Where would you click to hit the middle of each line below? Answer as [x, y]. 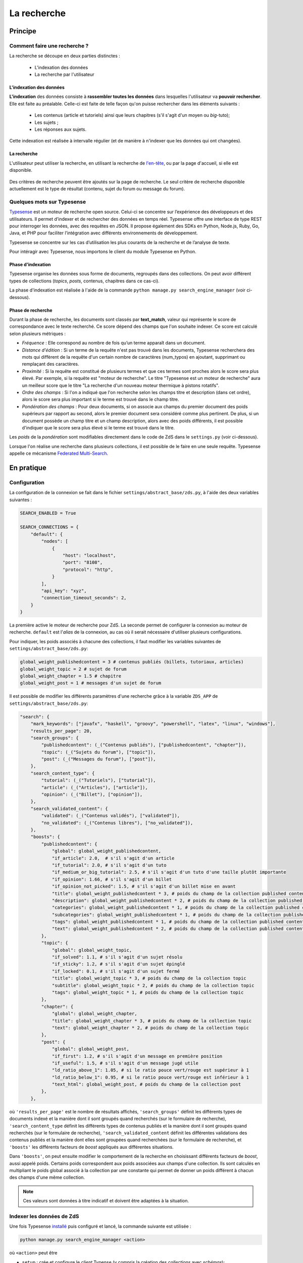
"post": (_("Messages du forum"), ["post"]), [98, 759]
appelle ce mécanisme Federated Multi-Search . [59, 453]
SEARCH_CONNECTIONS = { [49, 527]
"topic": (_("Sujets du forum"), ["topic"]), [98, 752]
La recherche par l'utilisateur [64, 75]
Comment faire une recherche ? [49, 45]
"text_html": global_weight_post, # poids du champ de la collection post [146, 1084]
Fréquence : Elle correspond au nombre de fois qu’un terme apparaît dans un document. [114, 343]
